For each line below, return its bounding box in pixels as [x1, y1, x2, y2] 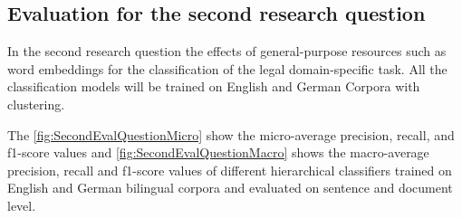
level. [7, 195, 36, 214]
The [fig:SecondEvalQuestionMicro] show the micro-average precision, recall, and [7, 125, 455, 144]
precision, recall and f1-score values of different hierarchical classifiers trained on [7, 160, 452, 179]
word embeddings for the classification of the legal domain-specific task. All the [7, 59, 448, 78]
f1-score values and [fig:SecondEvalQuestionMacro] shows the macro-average [7, 143, 429, 162]
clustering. [7, 94, 65, 113]
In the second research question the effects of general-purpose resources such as [7, 42, 447, 61]
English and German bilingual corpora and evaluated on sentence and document [7, 178, 453, 197]
